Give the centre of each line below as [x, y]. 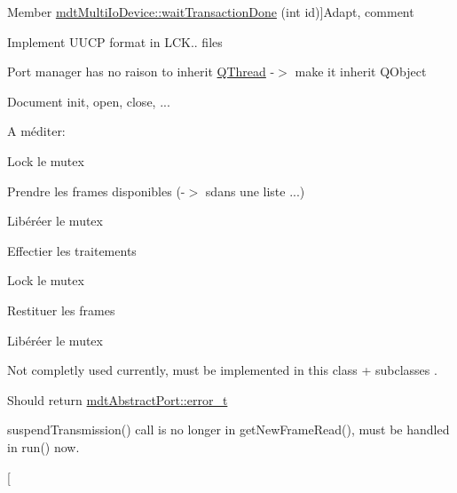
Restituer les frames [61, 310]
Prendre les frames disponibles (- [96, 191]
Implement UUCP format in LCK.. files [115, 41]
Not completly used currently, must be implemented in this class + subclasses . [222, 370]
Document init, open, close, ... [89, 101]
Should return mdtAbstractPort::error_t [118, 399]
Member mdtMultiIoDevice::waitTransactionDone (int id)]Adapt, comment [211, 12]
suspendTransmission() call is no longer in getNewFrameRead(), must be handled [228, 429]
